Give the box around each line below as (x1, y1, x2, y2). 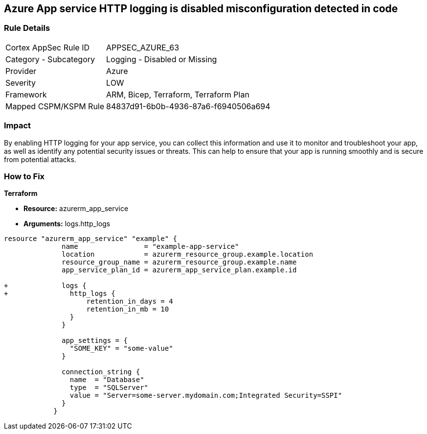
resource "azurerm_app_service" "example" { (4, 235, 178, 243)
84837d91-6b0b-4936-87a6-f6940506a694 (106, 101, 270, 111)
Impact (4, 121, 31, 131)
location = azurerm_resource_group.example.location (62, 250, 314, 259)
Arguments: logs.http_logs (23, 219, 111, 228)
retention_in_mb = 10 (86, 305, 169, 313)
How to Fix (4, 171, 45, 181)
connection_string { (62, 368, 140, 376)
